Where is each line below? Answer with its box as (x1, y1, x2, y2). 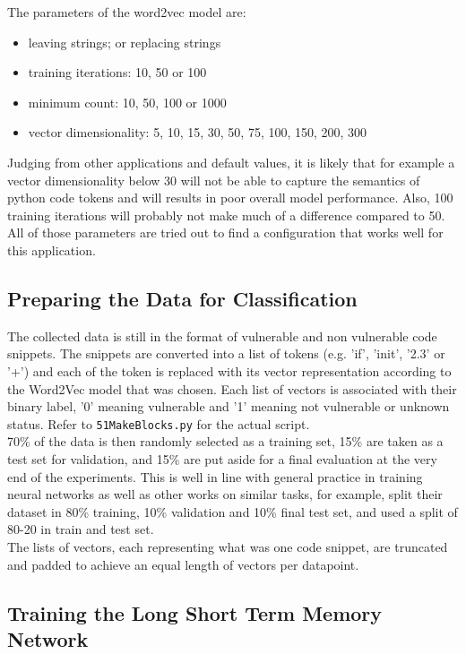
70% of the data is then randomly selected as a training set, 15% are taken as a (7, 432, 444, 451)
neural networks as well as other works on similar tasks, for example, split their (7, 485, 443, 503)
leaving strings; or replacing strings (28, 32, 221, 51)
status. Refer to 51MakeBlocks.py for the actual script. (7, 414, 310, 433)
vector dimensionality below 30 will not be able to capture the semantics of (7, 170, 420, 189)
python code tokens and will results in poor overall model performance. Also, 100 (7, 188, 453, 207)
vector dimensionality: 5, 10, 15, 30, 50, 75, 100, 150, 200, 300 (28, 123, 367, 142)
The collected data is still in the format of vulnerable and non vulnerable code (7, 326, 437, 345)
